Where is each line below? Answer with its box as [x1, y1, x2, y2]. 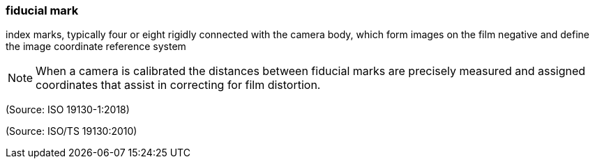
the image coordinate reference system [6, 40, 186, 53]
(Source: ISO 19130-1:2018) [6, 104, 130, 116]
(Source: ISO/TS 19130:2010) [6, 125, 137, 138]
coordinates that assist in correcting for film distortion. [36, 78, 321, 92]
